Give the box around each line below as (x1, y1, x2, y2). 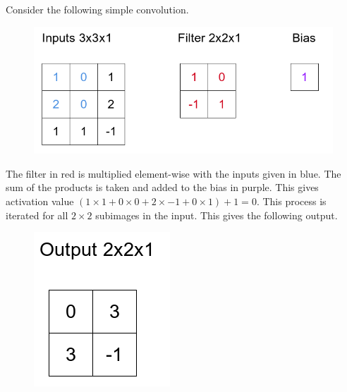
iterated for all (6, 207, 68, 222)
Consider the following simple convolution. (6, 2, 189, 16)
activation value (6, 194, 74, 208)
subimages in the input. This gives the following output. (95, 207, 338, 222)
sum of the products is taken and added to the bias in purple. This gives (6, 180, 319, 195)
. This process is (256, 194, 327, 208)
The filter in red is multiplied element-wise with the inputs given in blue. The (6, 166, 341, 180)
